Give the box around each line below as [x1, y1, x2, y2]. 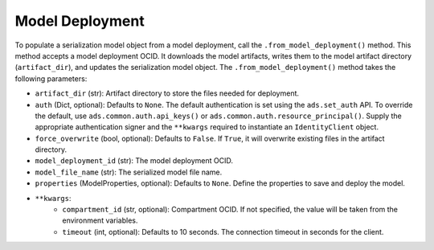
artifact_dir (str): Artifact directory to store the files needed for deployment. [35, 88, 300, 98]
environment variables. [62, 215, 138, 225]
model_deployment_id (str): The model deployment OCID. [35, 156, 233, 166]
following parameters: [14, 73, 88, 84]
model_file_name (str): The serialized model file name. [35, 167, 223, 177]
